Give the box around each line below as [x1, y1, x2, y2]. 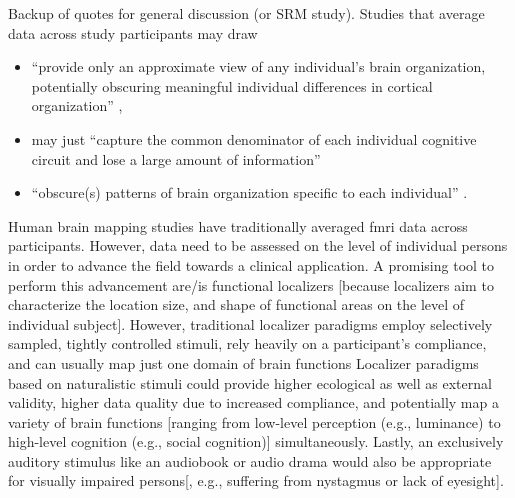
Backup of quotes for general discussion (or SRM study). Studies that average [8, 3, 485, 23]
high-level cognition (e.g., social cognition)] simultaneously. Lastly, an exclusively [8, 431, 504, 452]
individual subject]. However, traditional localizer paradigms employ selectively [8, 313, 493, 334]
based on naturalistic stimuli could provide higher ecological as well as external [8, 372, 492, 393]
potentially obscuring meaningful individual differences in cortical [31, 75, 433, 96]
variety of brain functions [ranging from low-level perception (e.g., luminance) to [8, 411, 501, 432]
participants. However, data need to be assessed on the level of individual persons [8, 235, 508, 256]
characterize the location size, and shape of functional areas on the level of [8, 294, 465, 315]
